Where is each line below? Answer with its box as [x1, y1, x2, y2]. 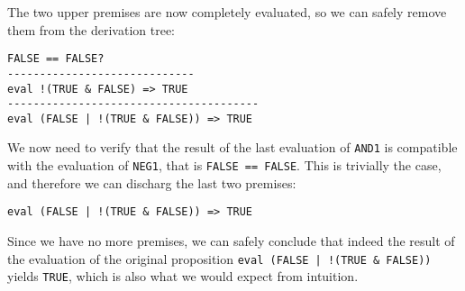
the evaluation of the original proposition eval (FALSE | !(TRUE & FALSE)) [7, 249, 432, 268]
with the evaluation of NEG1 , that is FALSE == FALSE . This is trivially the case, [7, 156, 442, 175]
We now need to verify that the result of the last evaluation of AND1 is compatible [7, 138, 458, 157]
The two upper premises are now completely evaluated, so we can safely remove [7, 3, 447, 21]
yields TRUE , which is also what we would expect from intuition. [7, 267, 359, 286]
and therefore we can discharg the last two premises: [7, 173, 296, 192]
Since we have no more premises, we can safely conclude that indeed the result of [7, 232, 455, 250]
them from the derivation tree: [7, 20, 176, 39]
